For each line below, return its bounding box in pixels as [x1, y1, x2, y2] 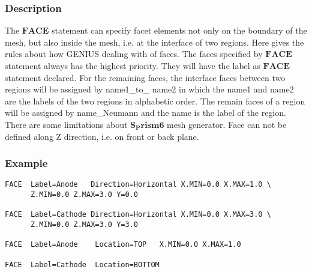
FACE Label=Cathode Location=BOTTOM [5, 260, 160, 269]
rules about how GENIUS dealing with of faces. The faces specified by [5, 47, 263, 60]
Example [5, 156, 48, 171]
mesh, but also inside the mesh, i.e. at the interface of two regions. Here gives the [5, 35, 304, 48]
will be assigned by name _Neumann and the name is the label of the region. [5, 106, 286, 119]
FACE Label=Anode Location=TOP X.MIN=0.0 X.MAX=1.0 [5, 240, 241, 249]
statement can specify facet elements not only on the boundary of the [51, 24, 307, 37]
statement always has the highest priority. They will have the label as [5, 59, 260, 71]
